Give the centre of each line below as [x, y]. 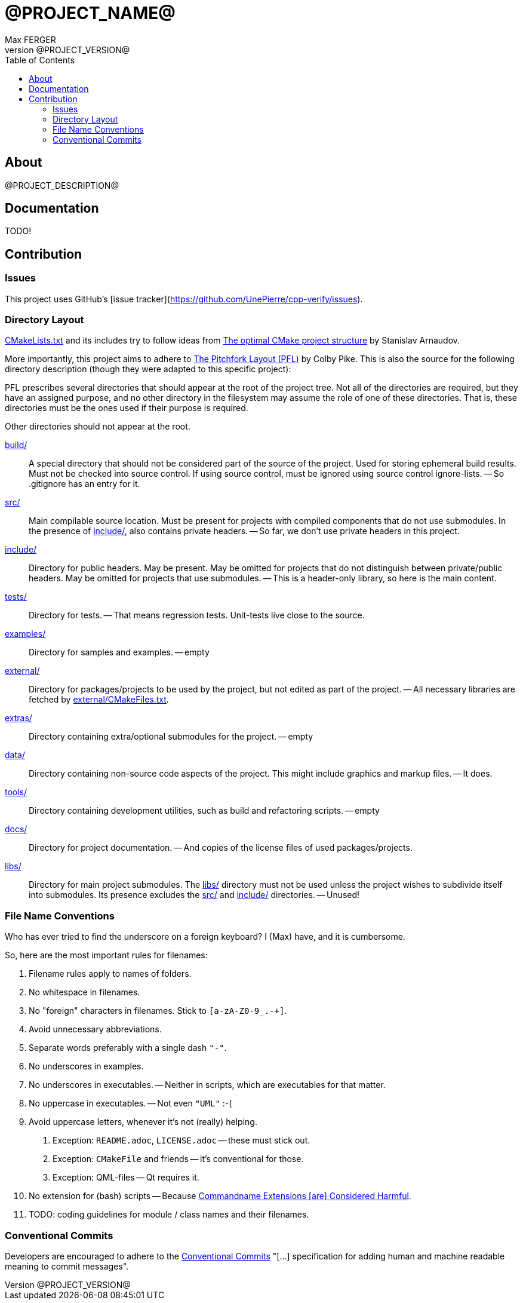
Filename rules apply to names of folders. [110, 974]
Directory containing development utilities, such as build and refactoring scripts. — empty [204, 811]
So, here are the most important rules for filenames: [106, 955]
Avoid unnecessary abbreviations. [95, 1029]
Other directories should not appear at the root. [98, 427]
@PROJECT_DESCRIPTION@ [62, 185]
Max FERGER [30, 39]
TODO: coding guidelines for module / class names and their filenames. [169, 1215]
